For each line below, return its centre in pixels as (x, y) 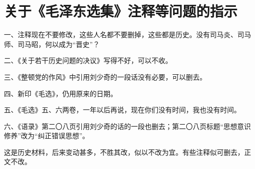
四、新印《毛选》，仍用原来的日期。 (61, 93)
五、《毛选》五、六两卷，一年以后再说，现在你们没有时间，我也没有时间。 (122, 110)
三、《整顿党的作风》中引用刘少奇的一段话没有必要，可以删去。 (105, 76)
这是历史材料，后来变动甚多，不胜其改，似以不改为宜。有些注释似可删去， (124, 152)
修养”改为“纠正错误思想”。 (47, 136)
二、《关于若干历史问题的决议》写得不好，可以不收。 (88, 60)
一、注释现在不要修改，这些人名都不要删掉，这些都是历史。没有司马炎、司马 (127, 34)
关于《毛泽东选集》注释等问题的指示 (121, 11)
